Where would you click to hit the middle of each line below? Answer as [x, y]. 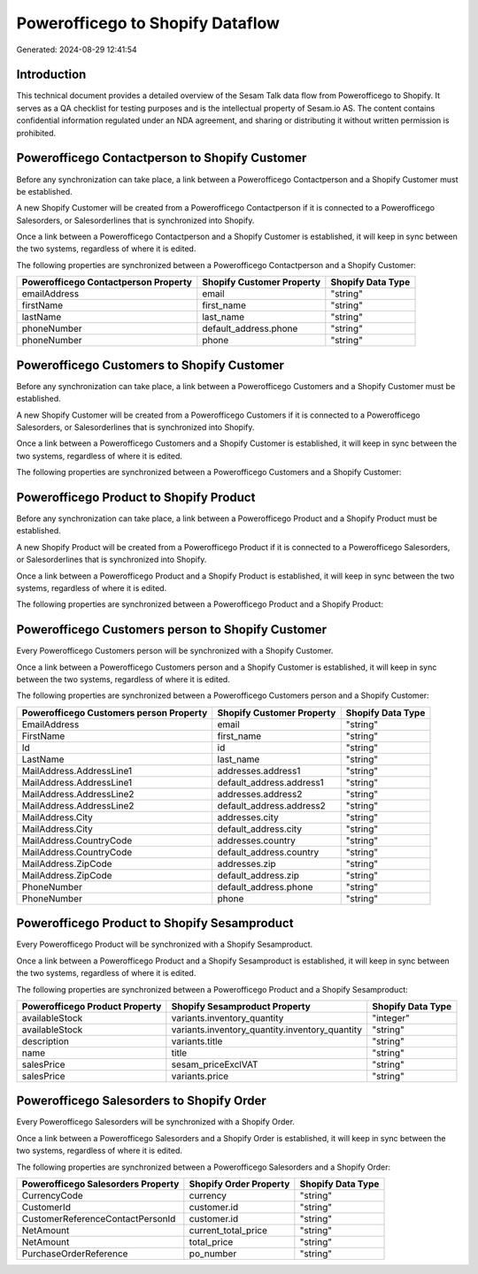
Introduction [51, 75]
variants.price [200, 1076]
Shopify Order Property [239, 1184]
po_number [213, 1254]
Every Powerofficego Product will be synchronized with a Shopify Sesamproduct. [165, 944]
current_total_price [228, 1230]
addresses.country [257, 840]
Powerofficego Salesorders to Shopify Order [142, 1101]
